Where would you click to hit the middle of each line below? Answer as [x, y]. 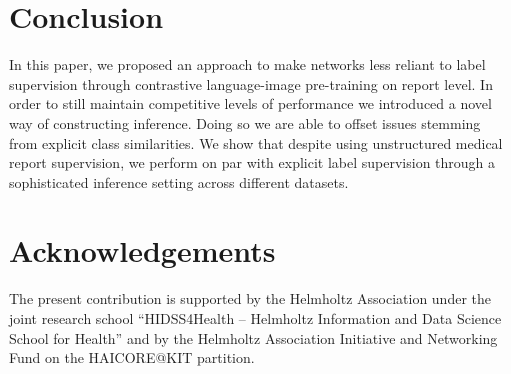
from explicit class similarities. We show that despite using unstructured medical [256, 142]
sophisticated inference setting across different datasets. [179, 181]
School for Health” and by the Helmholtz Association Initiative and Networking [253, 337]
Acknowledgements [142, 250]
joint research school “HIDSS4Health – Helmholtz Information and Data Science [255, 318]
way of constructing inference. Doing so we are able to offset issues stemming [245, 122]
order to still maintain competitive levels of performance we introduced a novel [250, 103]
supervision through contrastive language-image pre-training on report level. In [251, 83]
